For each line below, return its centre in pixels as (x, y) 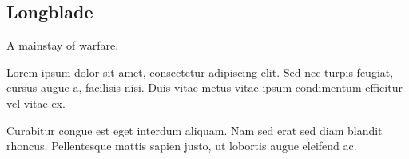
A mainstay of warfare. (63, 45)
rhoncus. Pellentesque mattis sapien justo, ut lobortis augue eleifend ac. (182, 146)
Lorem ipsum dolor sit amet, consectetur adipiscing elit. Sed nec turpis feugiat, (200, 72)
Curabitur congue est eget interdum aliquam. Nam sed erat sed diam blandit (195, 130)
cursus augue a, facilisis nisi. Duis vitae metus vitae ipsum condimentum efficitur (204, 87)
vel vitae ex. (36, 103)
